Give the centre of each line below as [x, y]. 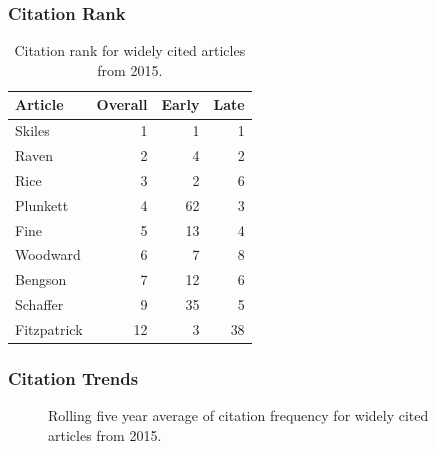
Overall [122, 104]
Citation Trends [73, 378]
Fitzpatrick [49, 329]
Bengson [41, 279]
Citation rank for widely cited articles [130, 50]
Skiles [32, 130]
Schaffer [39, 304]
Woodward [48, 254]
